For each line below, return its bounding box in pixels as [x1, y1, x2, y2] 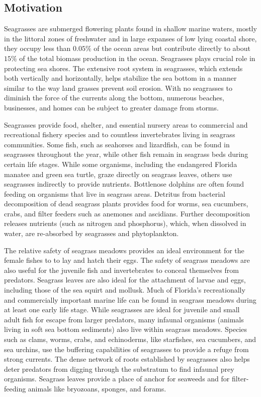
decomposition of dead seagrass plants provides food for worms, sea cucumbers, [4, 198, 248, 209]
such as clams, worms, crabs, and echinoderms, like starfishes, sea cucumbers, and [4, 334, 256, 345]
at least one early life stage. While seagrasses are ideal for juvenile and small [4, 304, 240, 315]
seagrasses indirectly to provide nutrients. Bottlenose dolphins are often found [4, 179, 244, 189]
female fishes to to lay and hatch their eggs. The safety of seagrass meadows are [4, 255, 250, 265]
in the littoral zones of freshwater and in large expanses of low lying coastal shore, [4, 33, 257, 43]
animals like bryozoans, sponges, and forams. [28, 383, 166, 393]
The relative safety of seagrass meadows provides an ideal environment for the [4, 245, 244, 255]
